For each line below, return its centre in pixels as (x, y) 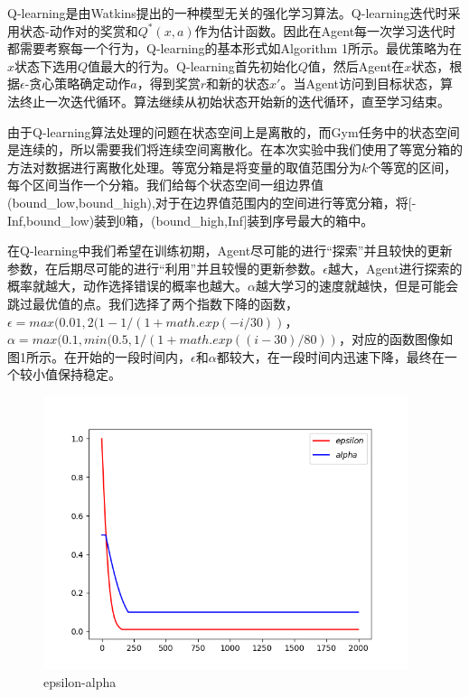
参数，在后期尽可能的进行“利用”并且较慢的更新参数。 (165, 268)
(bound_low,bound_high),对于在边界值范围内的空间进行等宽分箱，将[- (212, 202)
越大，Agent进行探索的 (395, 268)
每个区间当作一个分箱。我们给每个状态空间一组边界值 (165, 185)
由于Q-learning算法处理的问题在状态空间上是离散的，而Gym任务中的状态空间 (234, 131)
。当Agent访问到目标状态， (361, 84)
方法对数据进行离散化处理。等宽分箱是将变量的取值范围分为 (184, 167)
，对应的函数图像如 (395, 339)
